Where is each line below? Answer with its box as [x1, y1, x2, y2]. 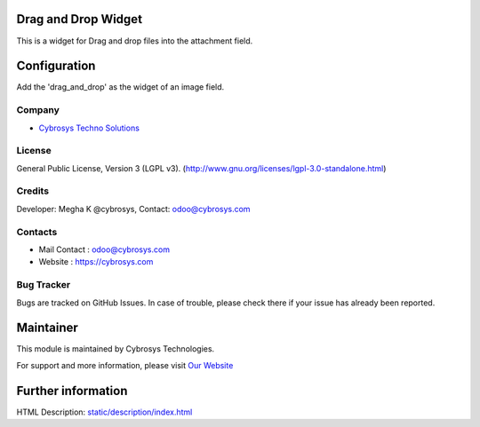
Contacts [16, 225, 58, 238]
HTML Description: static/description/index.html [16, 407, 193, 417]
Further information [16, 383, 128, 399]
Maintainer [16, 320, 79, 336]
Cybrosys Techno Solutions [38, 123, 140, 133]
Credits [16, 185, 49, 197]
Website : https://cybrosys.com [38, 257, 154, 267]
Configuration [16, 59, 96, 74]
